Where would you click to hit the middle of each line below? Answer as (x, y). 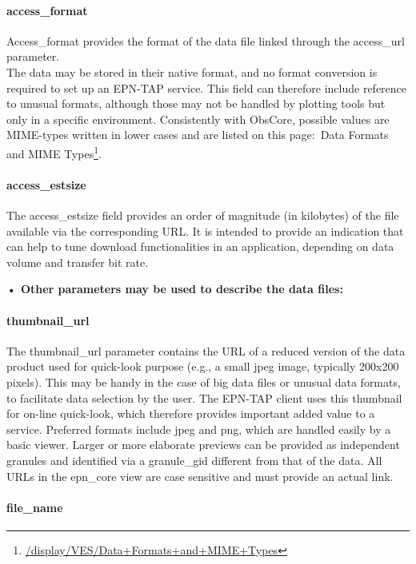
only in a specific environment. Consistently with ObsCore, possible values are (198, 119)
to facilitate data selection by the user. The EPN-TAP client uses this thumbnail (204, 397)
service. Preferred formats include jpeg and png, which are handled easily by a (199, 429)
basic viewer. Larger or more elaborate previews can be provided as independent (203, 445)
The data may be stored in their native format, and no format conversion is (192, 71)
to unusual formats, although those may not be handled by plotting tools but (196, 103)
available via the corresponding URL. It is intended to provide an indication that (205, 230)
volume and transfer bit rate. (78, 262)
